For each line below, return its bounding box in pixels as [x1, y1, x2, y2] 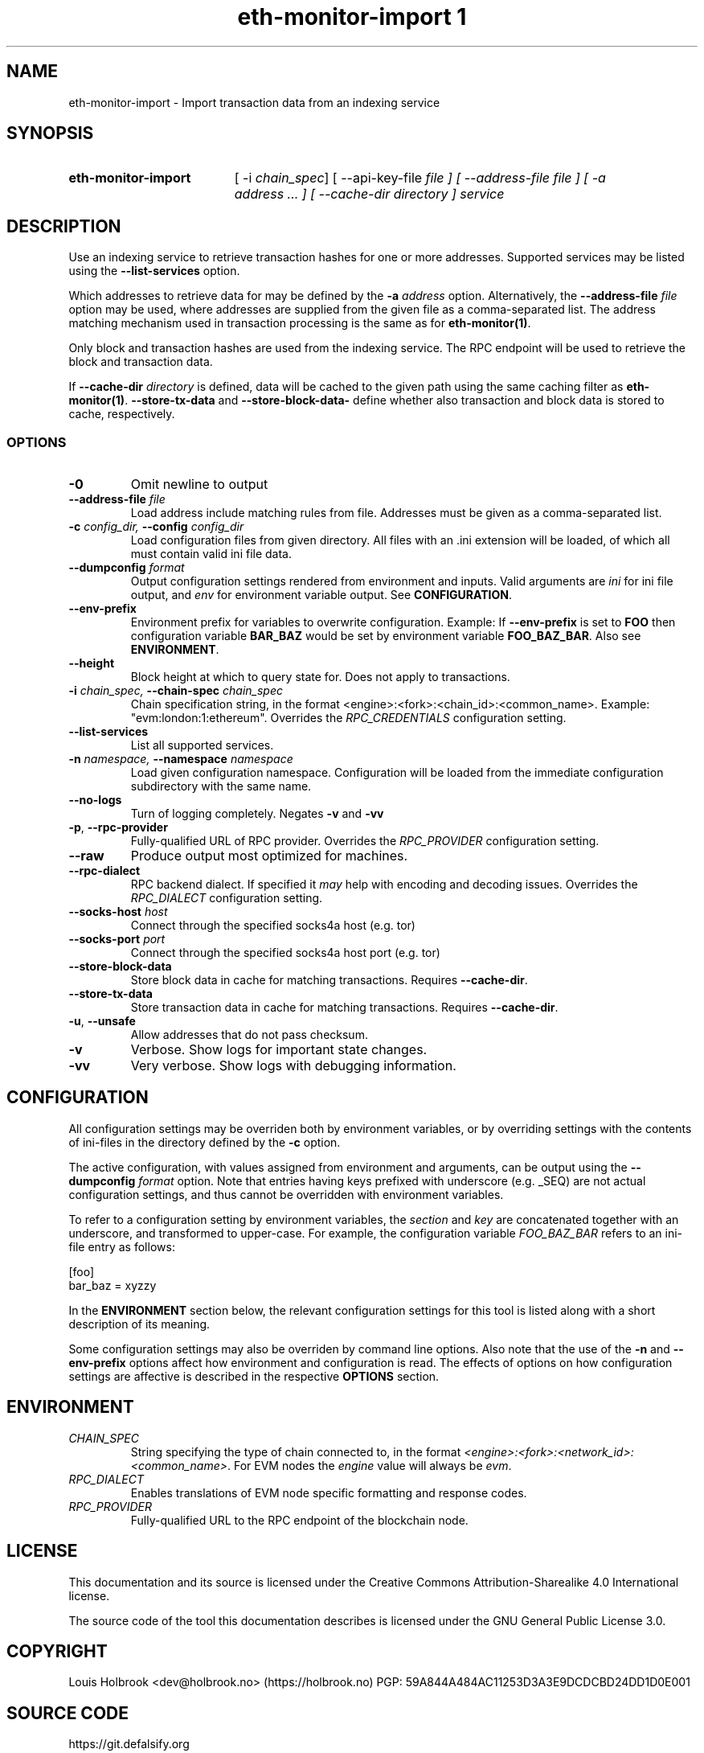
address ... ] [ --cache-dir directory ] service [234, 186, 505, 203]
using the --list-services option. [68, 264, 240, 278]
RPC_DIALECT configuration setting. [130, 891, 323, 905]
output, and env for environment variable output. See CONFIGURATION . [130, 588, 513, 602]
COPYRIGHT [6, 1640, 108, 1661]
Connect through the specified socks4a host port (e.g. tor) [130, 946, 440, 960]
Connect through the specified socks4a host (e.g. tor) [130, 918, 415, 933]
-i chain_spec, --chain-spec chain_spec [68, 684, 283, 698]
